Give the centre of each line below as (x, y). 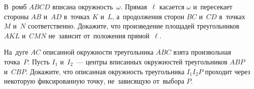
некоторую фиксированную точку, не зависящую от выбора (94, 81)
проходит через (228, 71)
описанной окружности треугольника (98, 52)
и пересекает (213, 6)
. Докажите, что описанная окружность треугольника (105, 71)
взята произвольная (202, 52)
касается (172, 6)
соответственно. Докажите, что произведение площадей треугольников (134, 26)
